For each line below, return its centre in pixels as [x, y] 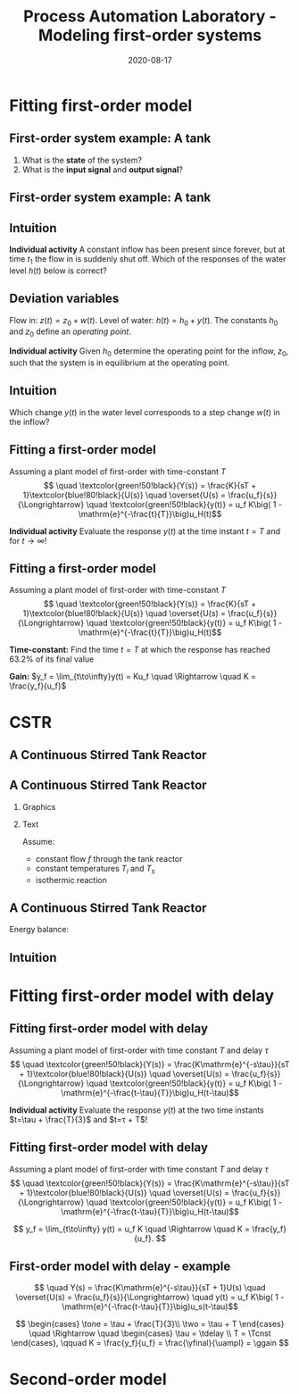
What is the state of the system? [82, 160]
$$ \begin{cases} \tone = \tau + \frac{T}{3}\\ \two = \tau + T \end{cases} [150, 1324]
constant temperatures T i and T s [95, 869]
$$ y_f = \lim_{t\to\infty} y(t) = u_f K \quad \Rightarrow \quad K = [132, 1229]
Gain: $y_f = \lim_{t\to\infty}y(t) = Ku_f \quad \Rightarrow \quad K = [133, 677]
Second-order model [88, 1379]
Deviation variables [64, 299]
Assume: [38, 841]
